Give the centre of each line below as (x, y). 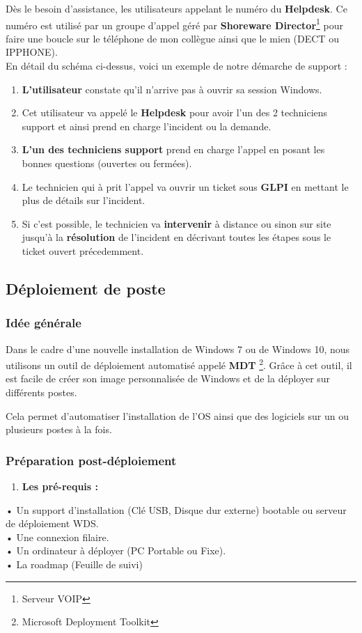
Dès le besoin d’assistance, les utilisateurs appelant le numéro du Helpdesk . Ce (176, 8)
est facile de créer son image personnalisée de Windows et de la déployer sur (168, 378)
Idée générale (44, 323)
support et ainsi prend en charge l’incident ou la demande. (147, 126)
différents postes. (41, 392)
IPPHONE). (32, 52)
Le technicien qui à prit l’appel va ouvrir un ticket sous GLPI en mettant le (185, 186)
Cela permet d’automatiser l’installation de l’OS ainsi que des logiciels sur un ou (177, 415)
